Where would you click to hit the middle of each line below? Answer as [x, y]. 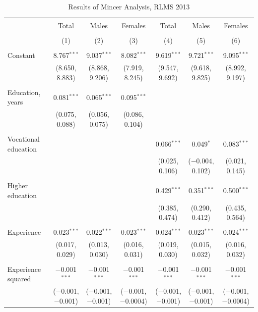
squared [19, 279]
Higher [18, 185]
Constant [21, 55]
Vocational [24, 138]
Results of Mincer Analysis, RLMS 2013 [129, 6]
